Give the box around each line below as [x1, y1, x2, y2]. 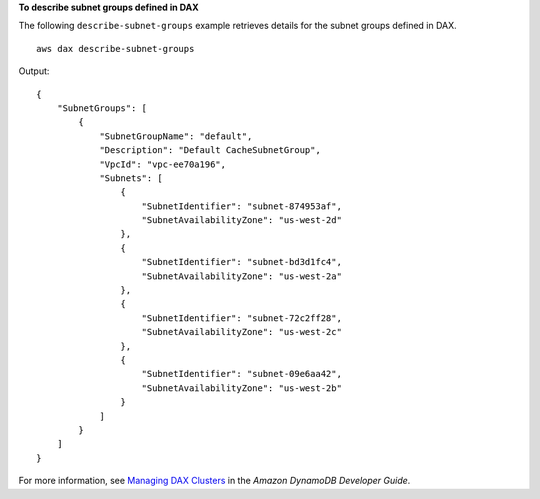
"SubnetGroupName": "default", [99, 130, 253, 142]
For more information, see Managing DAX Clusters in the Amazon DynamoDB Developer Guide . [18, 475, 411, 487]
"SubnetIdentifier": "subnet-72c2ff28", [141, 312, 342, 324]
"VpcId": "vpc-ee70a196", [99, 158, 227, 170]
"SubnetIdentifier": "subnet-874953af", [141, 200, 342, 212]
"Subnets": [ [99, 172, 164, 184]
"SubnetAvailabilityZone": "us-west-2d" [141, 215, 342, 226]
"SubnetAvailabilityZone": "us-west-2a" [141, 270, 342, 282]
